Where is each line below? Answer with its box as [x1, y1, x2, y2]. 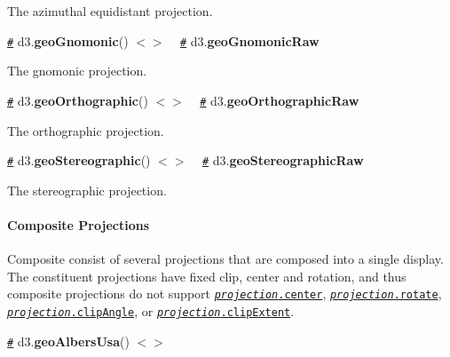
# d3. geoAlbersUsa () [7, 331, 130, 350]
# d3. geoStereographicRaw [201, 151, 364, 170]
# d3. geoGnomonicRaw [179, 31, 320, 50]
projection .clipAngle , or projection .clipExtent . [7, 301, 295, 320]
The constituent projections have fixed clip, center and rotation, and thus [7, 266, 407, 285]
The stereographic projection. [7, 180, 167, 199]
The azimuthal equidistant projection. [7, 2, 213, 20]
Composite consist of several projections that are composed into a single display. [7, 250, 444, 268]
